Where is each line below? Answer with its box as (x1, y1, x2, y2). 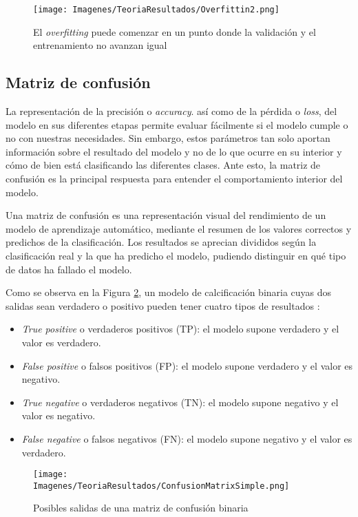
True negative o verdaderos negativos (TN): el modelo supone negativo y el (21, 394, 339, 409)
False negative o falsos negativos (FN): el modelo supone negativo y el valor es (21, 431, 352, 445)
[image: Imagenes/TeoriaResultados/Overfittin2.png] (33, 5, 280, 14)
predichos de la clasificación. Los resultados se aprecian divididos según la (6, 235, 317, 249)
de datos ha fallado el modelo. (6, 262, 132, 276)
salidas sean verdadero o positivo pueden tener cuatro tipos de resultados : (6, 298, 320, 313)
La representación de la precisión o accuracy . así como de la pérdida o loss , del (6, 104, 337, 118)
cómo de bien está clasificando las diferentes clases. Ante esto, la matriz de (6, 158, 321, 172)
